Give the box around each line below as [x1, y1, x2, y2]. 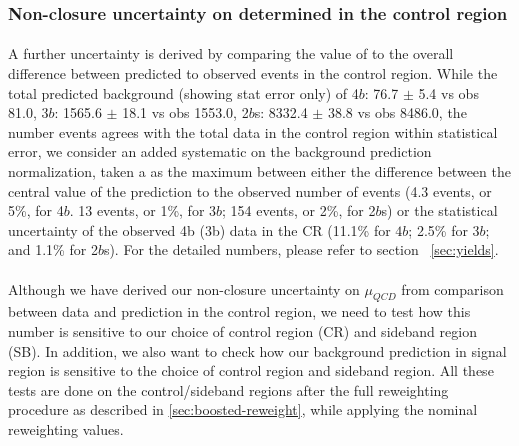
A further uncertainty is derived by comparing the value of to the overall [8, 43, 454, 64]
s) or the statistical [381, 200, 498, 221]
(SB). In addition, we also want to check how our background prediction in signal [8, 340, 507, 361]
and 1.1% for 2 [8, 239, 98, 260]
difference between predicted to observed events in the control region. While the [8, 63, 498, 84]
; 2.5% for [408, 219, 468, 240]
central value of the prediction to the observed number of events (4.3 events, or [8, 180, 492, 201]
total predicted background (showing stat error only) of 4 [8, 82, 359, 103]
